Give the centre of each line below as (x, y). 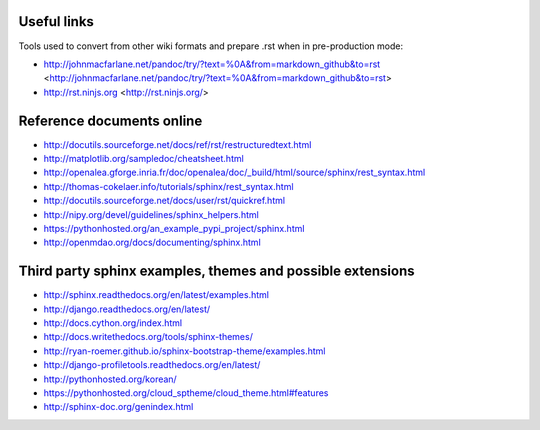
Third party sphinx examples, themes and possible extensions (216, 271)
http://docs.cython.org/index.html (113, 323)
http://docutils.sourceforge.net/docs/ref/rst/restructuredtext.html (177, 144)
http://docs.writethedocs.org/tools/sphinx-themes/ (148, 337)
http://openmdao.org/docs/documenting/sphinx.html (152, 242)
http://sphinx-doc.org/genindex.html (118, 407)
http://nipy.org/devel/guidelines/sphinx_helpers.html (151, 214)
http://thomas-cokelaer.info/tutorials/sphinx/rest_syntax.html (168, 186)
